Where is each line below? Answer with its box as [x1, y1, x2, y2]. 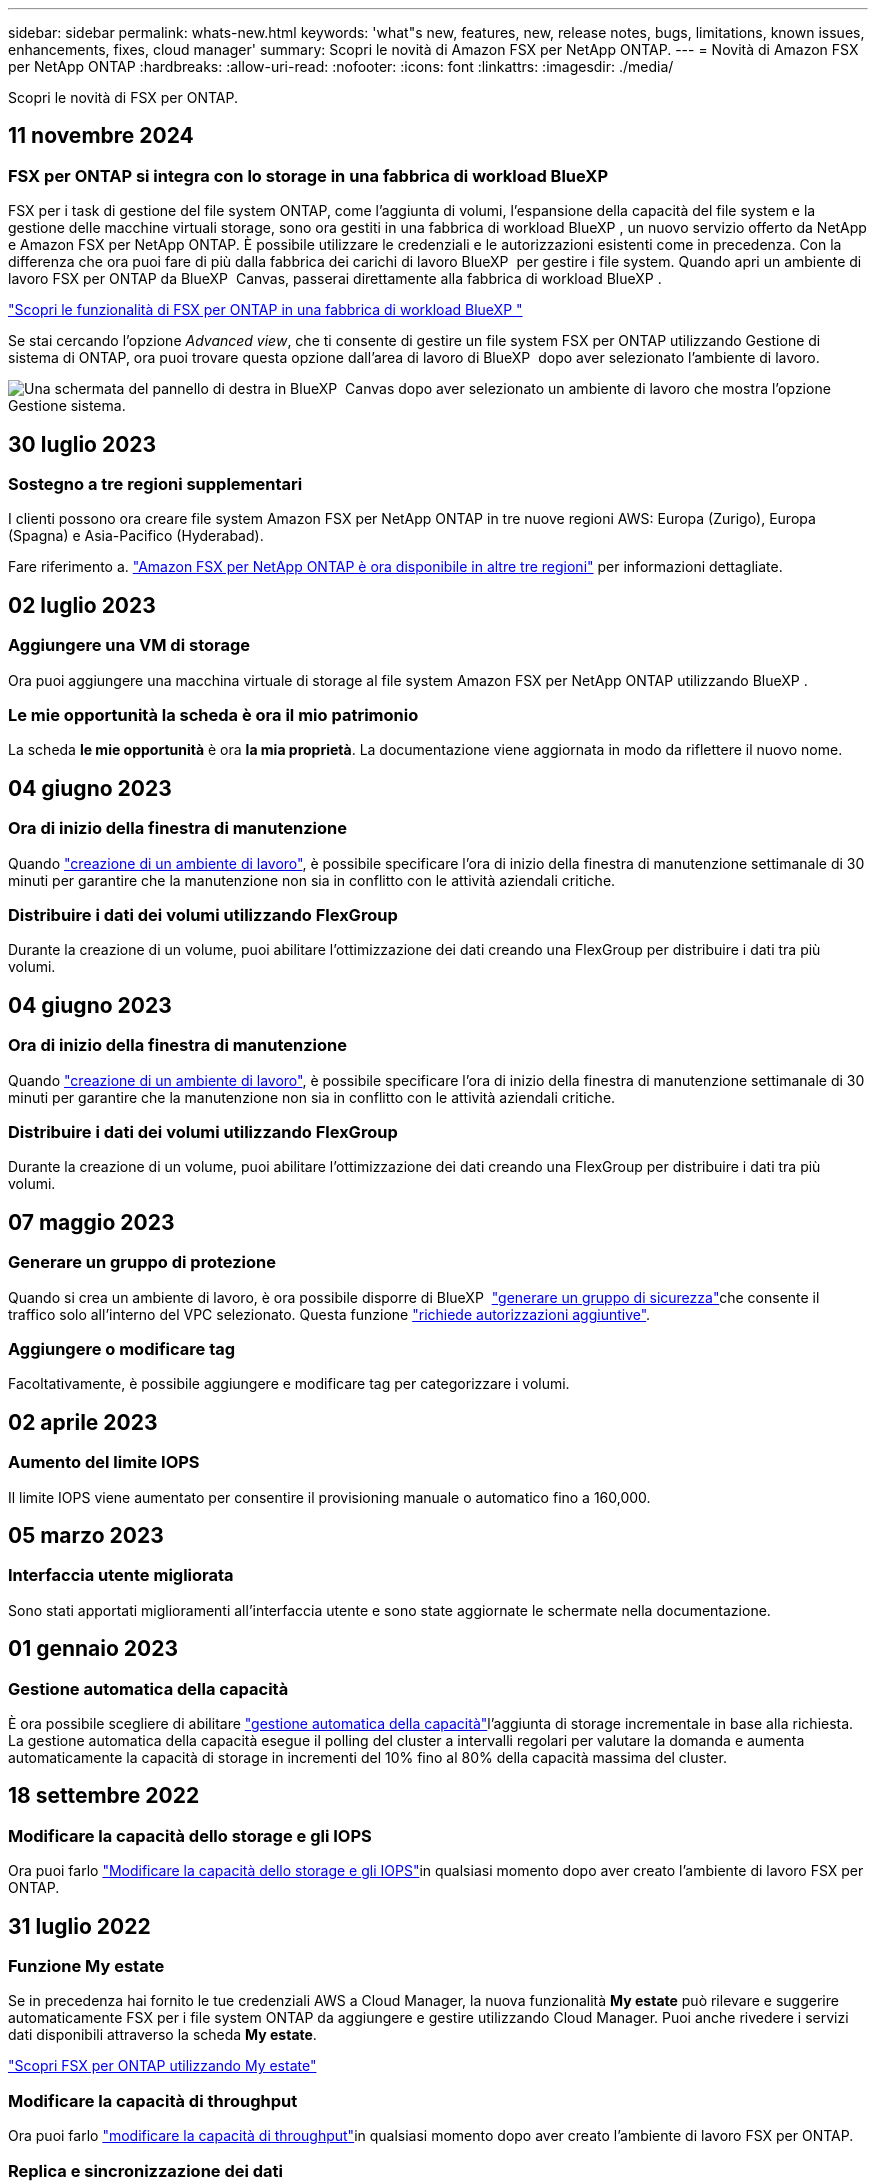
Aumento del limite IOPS [8, 1452, 200, 1473]
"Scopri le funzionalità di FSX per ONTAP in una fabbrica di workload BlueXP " [8, 301, 523, 319]
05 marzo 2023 [8, 1522, 164, 1548]
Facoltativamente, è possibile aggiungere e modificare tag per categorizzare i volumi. [8, 1375, 570, 1393]
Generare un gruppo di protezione [8, 1252, 276, 1273]
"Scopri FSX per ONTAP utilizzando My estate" [8, 2057, 317, 2075]
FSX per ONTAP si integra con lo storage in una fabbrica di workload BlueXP [8, 165, 608, 186]
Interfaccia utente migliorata [8, 1565, 234, 1586]
